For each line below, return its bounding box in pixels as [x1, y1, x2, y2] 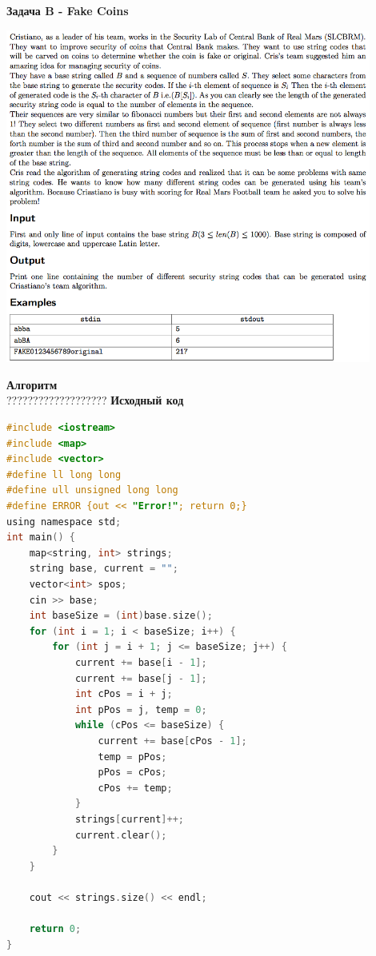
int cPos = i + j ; [74, 688, 173, 700]
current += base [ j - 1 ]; [74, 672, 207, 684]
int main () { [6, 532, 75, 544]
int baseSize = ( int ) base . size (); [29, 610, 213, 622]
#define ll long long [6, 468, 122, 480]
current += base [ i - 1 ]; [74, 656, 207, 668]
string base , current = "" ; [29, 563, 178, 575]
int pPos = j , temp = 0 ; [74, 703, 207, 715]
